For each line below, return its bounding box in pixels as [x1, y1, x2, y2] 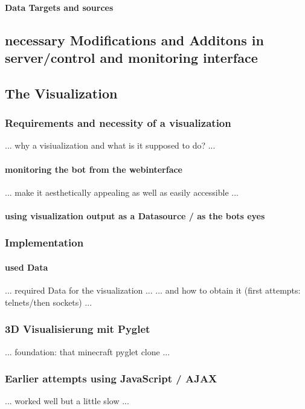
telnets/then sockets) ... [5, 295, 92, 308]
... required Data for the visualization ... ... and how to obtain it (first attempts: [5, 284, 301, 297]
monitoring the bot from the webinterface [5, 163, 182, 175]
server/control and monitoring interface [5, 48, 258, 66]
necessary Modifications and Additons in [5, 30, 264, 49]
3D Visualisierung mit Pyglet [5, 321, 150, 337]
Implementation [5, 235, 84, 250]
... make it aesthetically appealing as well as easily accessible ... [5, 185, 239, 198]
